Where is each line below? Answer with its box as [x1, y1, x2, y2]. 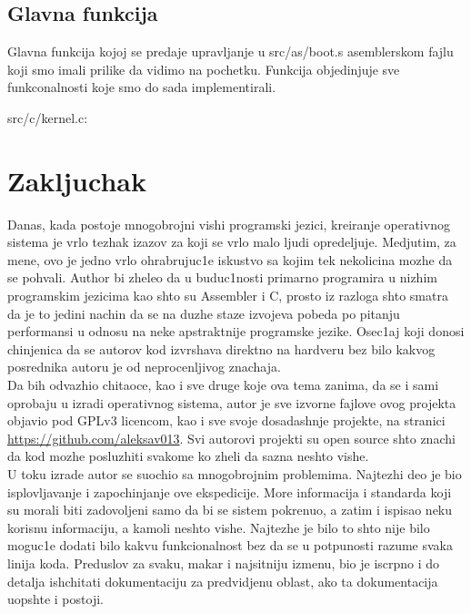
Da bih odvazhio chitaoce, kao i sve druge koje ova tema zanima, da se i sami [7, 375, 439, 394]
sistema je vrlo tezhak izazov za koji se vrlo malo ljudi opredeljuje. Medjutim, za [7, 232, 456, 251]
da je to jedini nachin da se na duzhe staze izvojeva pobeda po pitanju [7, 303, 400, 322]
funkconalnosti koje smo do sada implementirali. [7, 77, 276, 97]
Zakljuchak [7, 161, 146, 199]
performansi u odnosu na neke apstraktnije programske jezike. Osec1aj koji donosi [7, 322, 465, 341]
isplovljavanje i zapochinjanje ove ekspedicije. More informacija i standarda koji [7, 482, 452, 501]
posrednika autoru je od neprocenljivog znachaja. [7, 357, 281, 376]
